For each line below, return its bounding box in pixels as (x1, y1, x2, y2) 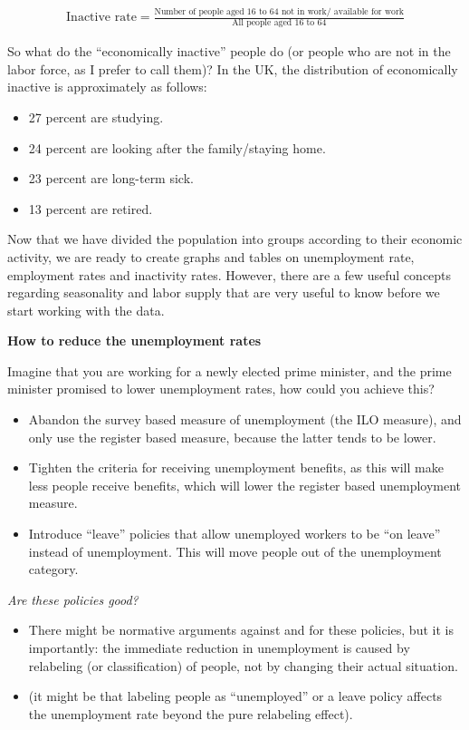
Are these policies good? (7, 589, 139, 608)
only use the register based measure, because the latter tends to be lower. (28, 427, 436, 446)
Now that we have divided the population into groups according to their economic (7, 229, 463, 248)
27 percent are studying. (28, 107, 164, 126)
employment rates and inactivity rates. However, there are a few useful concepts (7, 265, 452, 284)
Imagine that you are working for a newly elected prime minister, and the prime (7, 361, 452, 380)
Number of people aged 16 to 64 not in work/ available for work (154, 7, 404, 17)
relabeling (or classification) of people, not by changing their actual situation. (28, 656, 458, 675)
